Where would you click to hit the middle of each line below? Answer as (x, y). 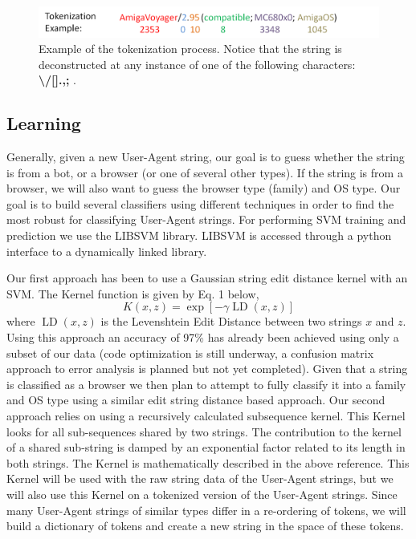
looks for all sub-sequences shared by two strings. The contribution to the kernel (204, 431)
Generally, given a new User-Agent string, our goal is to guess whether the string (206, 157)
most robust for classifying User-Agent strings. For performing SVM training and (206, 219)
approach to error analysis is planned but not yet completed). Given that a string (207, 369)
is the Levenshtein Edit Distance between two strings (231, 321)
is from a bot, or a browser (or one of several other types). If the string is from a (205, 172)
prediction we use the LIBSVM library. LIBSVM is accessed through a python (199, 235)
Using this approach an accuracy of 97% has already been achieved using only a (203, 337)
